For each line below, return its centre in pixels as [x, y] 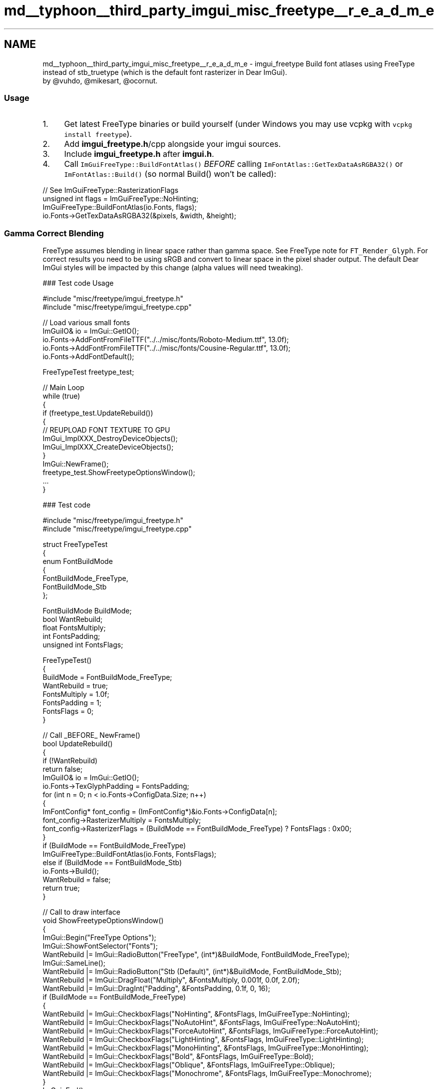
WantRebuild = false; [77, 880]
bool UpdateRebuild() [78, 744]
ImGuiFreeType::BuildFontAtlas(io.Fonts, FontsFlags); [129, 854]
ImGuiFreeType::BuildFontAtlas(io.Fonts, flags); [120, 207]
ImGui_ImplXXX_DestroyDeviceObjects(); [110, 439]
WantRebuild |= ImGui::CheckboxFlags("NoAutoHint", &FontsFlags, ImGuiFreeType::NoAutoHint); [201, 1023]
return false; [63, 769]
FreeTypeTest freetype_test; [88, 372]
